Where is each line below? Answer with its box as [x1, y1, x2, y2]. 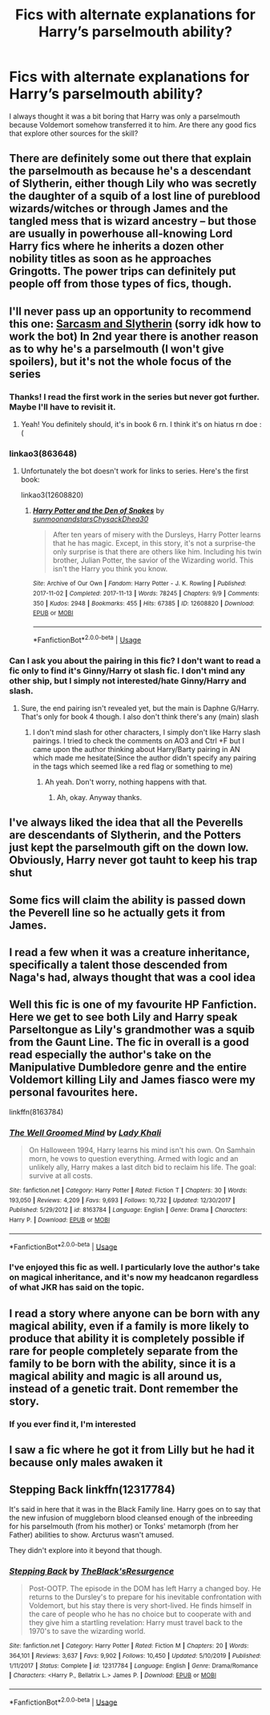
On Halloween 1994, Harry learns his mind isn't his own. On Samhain [28, 1145, 256, 1155]
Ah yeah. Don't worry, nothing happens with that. [44, 777, 208, 786]
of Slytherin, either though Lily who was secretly [9, 177, 257, 190]
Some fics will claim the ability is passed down [9, 893, 247, 907]
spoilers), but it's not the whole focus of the [9, 355, 232, 368]
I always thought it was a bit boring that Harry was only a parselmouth [9, 111, 240, 121]
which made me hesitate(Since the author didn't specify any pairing [32, 753, 257, 762]
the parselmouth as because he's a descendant [9, 165, 252, 178]
